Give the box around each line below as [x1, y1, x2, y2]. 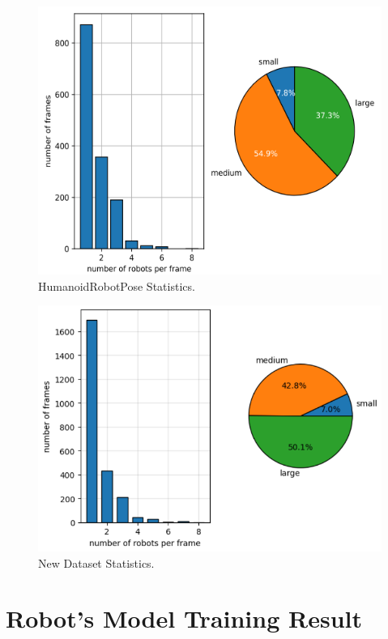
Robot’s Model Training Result [6, 602, 362, 635]
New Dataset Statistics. [38, 554, 155, 571]
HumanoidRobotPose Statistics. [38, 277, 195, 294]
